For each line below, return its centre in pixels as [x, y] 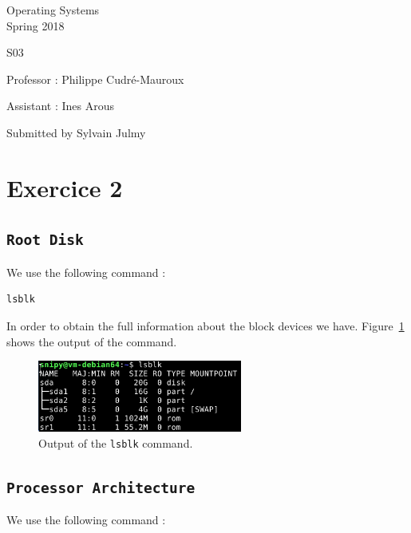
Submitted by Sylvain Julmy [76, 132]
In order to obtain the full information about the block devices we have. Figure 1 [205, 325]
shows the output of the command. [92, 341]
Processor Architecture [101, 488]
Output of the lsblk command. [116, 442]
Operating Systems [53, 10]
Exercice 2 [65, 187]
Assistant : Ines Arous [60, 106]
